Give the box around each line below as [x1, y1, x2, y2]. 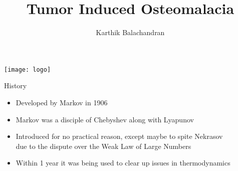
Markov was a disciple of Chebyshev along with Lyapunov [16, 114, 194, 124]
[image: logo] [4, 66, 51, 73]
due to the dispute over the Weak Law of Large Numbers [16, 140, 191, 151]
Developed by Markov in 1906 [16, 97, 108, 107]
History [4, 80, 27, 91]
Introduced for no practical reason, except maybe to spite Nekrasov [16, 131, 223, 141]
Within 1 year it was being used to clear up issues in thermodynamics [16, 157, 230, 168]
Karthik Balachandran [96, 27, 165, 38]
